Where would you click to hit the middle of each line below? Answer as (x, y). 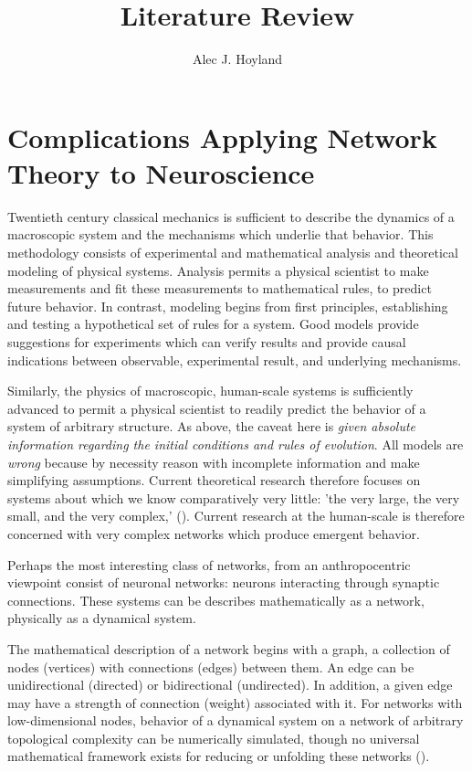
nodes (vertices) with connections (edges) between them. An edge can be (211, 666)
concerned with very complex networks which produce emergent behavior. (214, 533)
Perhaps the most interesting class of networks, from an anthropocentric (209, 564)
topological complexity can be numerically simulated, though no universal (214, 738)
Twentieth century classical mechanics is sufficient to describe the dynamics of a (231, 216)
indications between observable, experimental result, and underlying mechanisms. (235, 360)
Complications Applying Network (222, 137)
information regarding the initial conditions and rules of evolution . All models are (236, 444)
